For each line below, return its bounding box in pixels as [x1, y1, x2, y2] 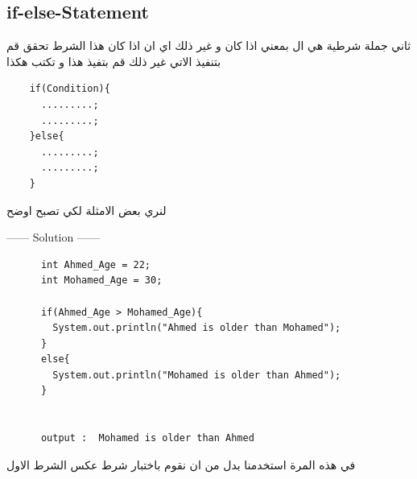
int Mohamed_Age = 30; [40, 275, 163, 287]
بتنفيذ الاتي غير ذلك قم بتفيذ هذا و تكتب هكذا [6, 52, 221, 69]
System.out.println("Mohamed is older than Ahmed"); [52, 369, 341, 381]
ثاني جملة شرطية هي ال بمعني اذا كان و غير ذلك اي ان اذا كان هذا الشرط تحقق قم [6, 37, 411, 54]
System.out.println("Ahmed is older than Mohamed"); [52, 322, 341, 334]
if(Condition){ [29, 83, 110, 95]
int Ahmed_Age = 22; [40, 258, 151, 270]
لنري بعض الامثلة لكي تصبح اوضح [6, 201, 167, 218]
